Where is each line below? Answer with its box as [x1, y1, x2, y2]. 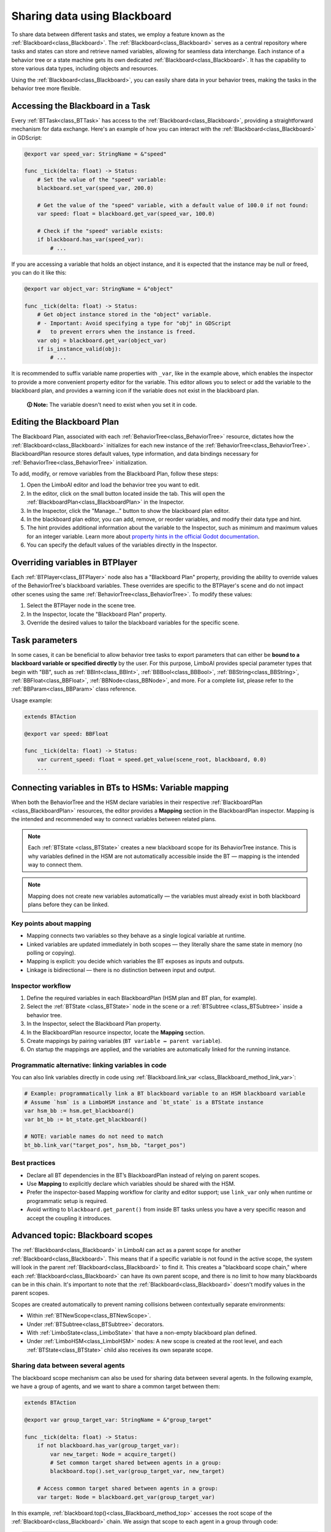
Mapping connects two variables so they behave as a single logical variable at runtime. [26, 932, 246, 939]
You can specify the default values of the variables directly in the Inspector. [26, 541, 218, 548]
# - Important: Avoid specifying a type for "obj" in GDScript [37, 319, 232, 327]
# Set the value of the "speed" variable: [37, 176, 167, 183]
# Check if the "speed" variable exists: [37, 227, 164, 235]
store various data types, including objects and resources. [11, 65, 159, 72]
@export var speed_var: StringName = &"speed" [24, 150, 167, 157]
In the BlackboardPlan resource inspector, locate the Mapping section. [26, 1028, 205, 1036]
